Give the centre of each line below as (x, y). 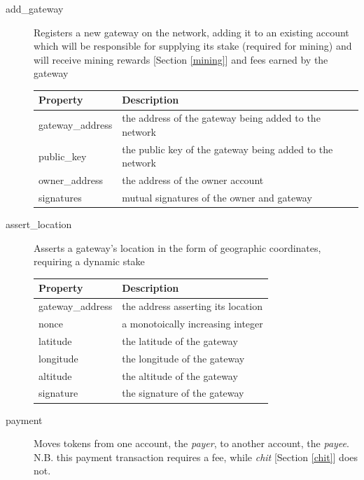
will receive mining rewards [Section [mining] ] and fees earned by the (181, 59)
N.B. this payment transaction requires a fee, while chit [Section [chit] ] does (196, 457)
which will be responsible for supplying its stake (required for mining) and (193, 46)
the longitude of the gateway (183, 358)
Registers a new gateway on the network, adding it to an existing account (191, 32)
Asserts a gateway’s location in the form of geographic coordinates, (177, 247)
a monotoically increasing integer (192, 324)
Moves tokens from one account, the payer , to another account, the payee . (191, 443)
